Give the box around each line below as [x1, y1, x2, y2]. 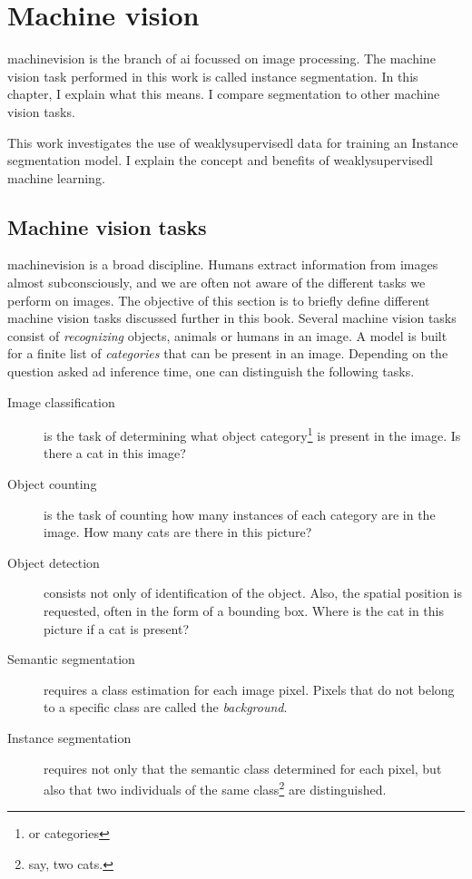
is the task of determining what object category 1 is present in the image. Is [44, 424, 461, 444]
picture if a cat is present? [44, 619, 190, 638]
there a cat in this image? [44, 444, 186, 463]
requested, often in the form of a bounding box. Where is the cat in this [44, 601, 444, 620]
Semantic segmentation [7, 649, 135, 669]
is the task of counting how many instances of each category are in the [44, 504, 436, 523]
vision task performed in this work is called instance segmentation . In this [7, 66, 418, 85]
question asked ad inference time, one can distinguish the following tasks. [7, 362, 415, 381]
